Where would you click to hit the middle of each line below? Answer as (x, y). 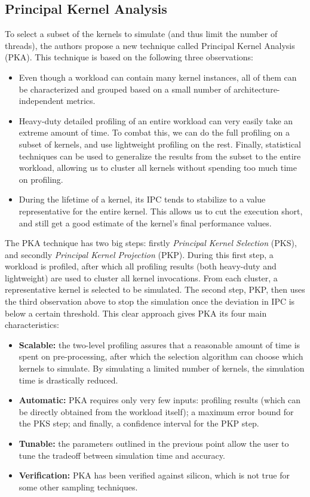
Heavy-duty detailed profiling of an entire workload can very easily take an (156, 120)
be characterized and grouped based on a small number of (125, 89)
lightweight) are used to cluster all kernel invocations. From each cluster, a (141, 277)
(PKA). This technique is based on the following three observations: (129, 57)
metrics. (81, 101)
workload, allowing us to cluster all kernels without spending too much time (158, 168)
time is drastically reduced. (68, 380)
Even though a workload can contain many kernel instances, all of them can (158, 77)
